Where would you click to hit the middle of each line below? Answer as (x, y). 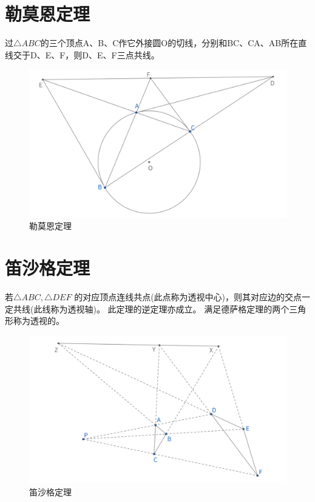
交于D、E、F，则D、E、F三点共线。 (86, 54)
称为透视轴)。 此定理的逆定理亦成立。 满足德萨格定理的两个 (170, 308)
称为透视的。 (39, 321)
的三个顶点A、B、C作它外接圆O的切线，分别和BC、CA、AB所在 (169, 43)
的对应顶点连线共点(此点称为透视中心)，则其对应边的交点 (188, 297)
